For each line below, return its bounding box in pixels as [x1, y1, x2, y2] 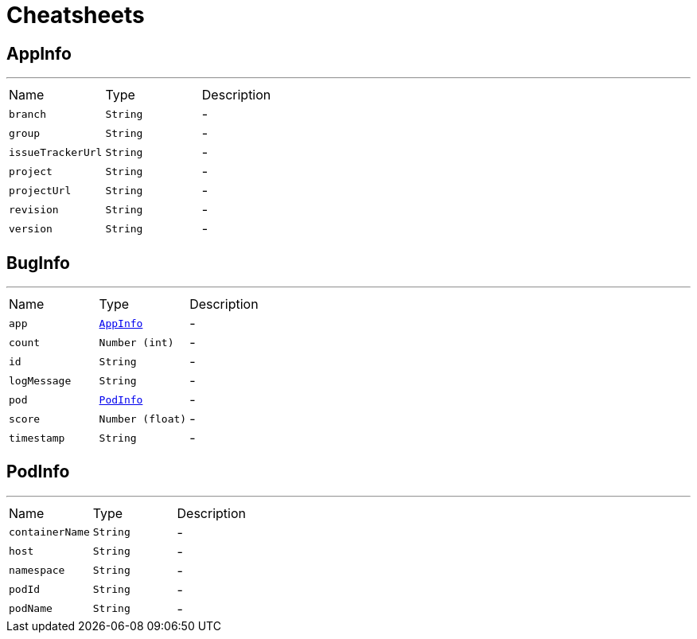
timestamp [9, 431, 65, 444]
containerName [9, 526, 90, 539]
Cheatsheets [6, 2, 145, 29]
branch [9, 107, 46, 120]
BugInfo [6, 252, 70, 273]
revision [9, 203, 59, 216]
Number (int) [99, 336, 174, 349]
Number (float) [99, 412, 187, 425]
